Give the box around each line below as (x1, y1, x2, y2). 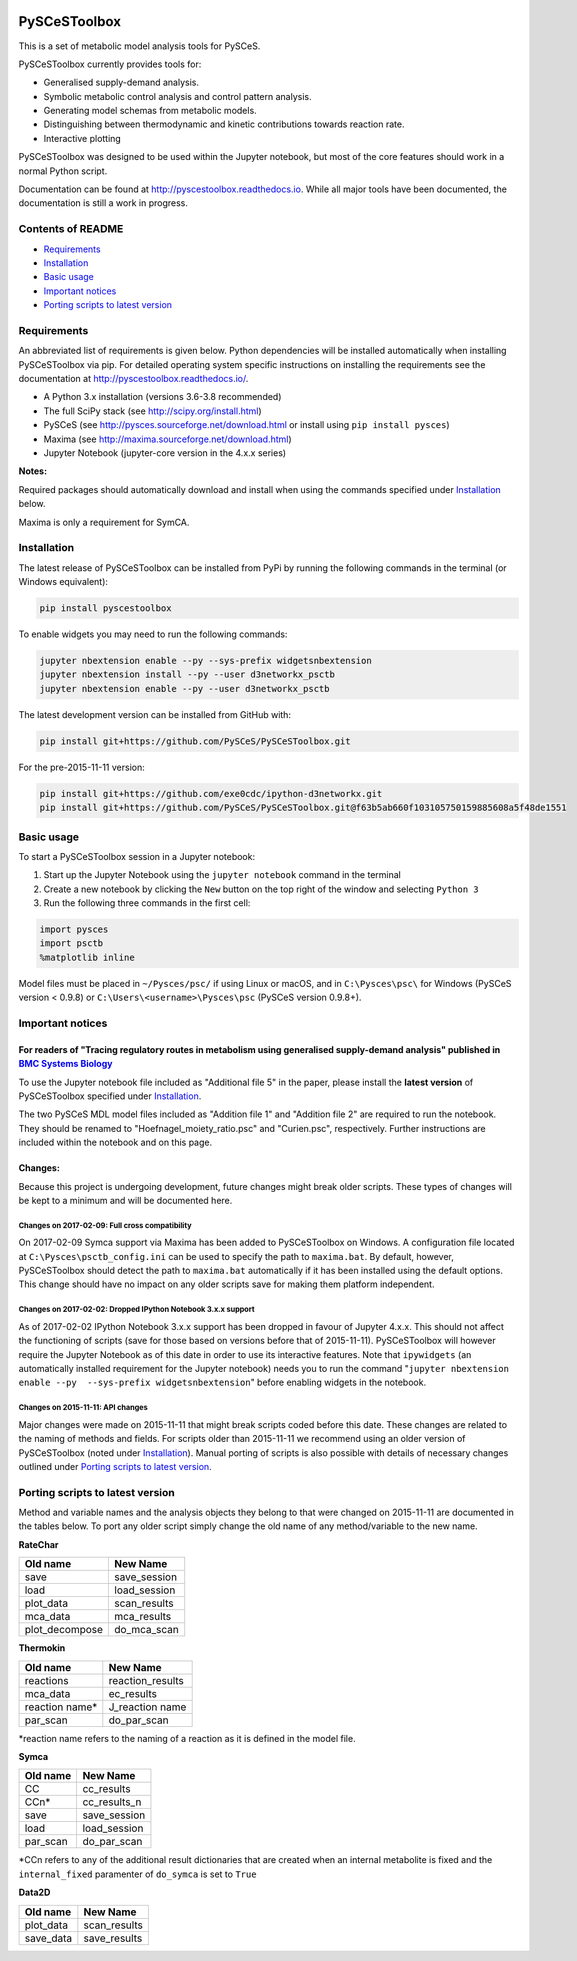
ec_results (108, 1686, 157, 1700)
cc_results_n (82, 1795, 142, 1809)
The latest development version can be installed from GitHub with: (18, 708, 292, 720)
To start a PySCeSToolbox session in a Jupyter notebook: (18, 850, 255, 862)
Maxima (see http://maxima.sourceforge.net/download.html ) (43, 433, 292, 445)
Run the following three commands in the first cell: (43, 897, 251, 909)
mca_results (114, 1610, 172, 1624)
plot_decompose (24, 1623, 104, 1637)
